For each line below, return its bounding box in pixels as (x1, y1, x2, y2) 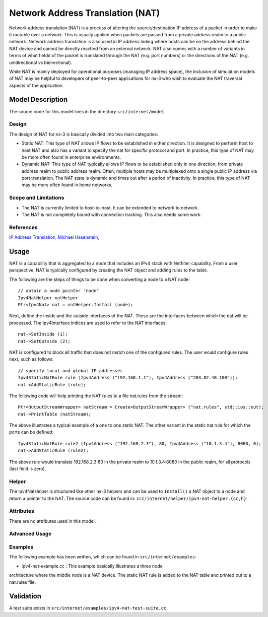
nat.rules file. (9, 579, 36, 585)
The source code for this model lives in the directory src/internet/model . (9, 108, 166, 114)
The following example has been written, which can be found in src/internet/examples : (9, 554, 197, 560)
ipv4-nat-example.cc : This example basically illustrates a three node (21, 563, 163, 569)
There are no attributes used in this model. (9, 518, 96, 524)
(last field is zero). (9, 466, 46, 472)
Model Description (9, 95, 68, 104)
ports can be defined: (9, 429, 54, 435)
